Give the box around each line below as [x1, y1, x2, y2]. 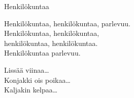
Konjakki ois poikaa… [4, 74, 71, 85]
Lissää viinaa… [4, 64, 49, 75]
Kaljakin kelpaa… [4, 84, 58, 95]
